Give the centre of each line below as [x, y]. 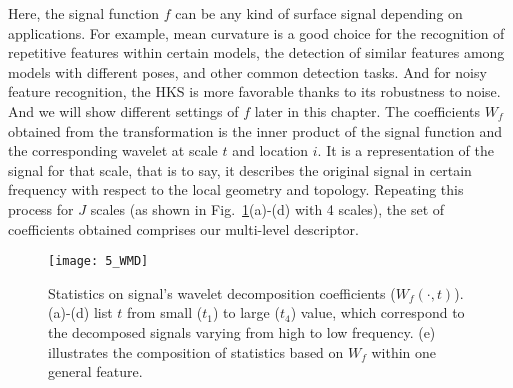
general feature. [95, 371]
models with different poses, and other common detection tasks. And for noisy [247, 71]
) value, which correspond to [377, 312]
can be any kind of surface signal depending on [319, 13]
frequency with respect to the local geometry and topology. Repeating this [236, 189]
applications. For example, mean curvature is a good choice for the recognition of [256, 32]
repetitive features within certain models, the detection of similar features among [256, 52]
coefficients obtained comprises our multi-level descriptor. [183, 228]
